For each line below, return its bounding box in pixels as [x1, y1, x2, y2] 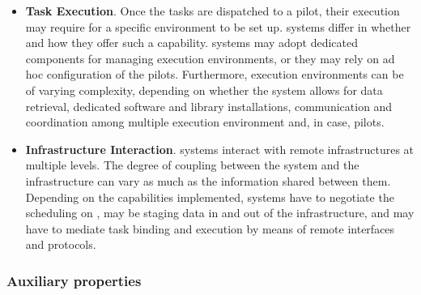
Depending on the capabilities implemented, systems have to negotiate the [25, 188, 394, 205]
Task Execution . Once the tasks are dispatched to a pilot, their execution [25, 2, 400, 19]
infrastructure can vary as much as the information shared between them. [25, 172, 391, 189]
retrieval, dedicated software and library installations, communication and [25, 97, 393, 114]
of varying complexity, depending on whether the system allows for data [25, 81, 383, 98]
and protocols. [25, 236, 96, 253]
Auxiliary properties [6, 270, 142, 290]
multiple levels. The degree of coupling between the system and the [25, 156, 359, 173]
